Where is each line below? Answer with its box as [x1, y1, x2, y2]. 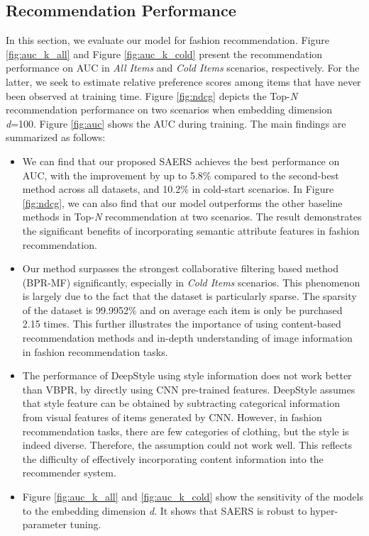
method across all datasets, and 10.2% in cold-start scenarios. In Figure [22, 182, 334, 196]
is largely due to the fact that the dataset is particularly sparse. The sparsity [22, 289, 357, 303]
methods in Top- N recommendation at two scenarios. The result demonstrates [22, 209, 362, 224]
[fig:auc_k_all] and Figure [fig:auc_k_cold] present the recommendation [6, 46, 323, 61]
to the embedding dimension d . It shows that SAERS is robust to [22, 503, 307, 518]
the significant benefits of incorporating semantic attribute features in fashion [22, 223, 360, 238]
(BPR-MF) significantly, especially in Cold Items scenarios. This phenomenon [22, 274, 360, 289]
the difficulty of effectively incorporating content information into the [22, 451, 324, 466]
